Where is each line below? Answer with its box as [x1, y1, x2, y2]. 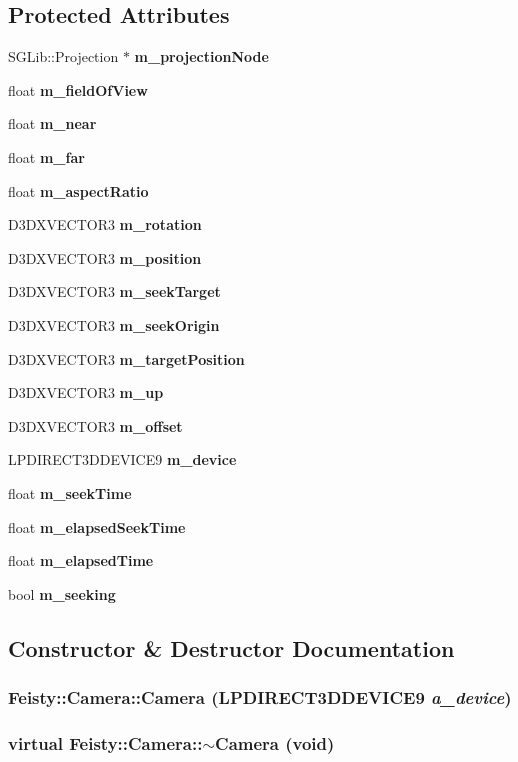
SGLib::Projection [8, 46, 119, 67]
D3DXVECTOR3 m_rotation [8, 214, 202, 235]
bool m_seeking [8, 583, 116, 604]
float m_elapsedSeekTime [8, 516, 186, 537]
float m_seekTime [8, 482, 132, 503]
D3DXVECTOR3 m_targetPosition [8, 348, 245, 369]
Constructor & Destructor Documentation [8, 632, 455, 663]
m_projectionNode [134, 46, 269, 67]
